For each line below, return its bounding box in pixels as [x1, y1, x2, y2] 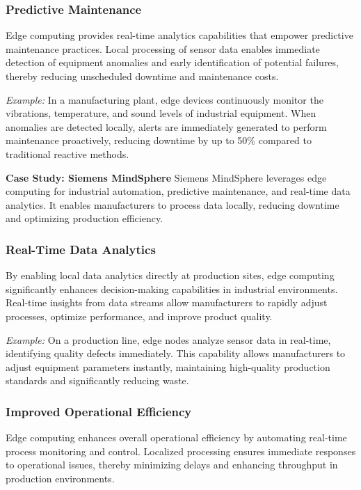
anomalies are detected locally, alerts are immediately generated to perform [6, 119, 327, 134]
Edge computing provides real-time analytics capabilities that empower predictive [6, 28, 353, 42]
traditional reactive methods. [6, 146, 129, 161]
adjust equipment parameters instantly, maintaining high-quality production [6, 359, 330, 374]
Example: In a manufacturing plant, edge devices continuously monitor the [6, 92, 323, 106]
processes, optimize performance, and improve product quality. [6, 308, 273, 323]
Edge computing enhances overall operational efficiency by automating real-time [6, 430, 347, 445]
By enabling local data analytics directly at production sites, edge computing [6, 268, 335, 283]
